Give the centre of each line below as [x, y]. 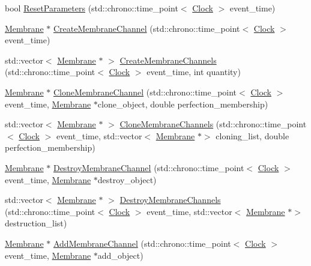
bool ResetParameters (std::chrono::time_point [92, 8]
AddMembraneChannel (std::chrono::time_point [142, 243]
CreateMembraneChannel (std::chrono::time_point [146, 28]
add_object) [120, 255]
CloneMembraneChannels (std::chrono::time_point [213, 124]
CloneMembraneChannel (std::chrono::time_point [145, 92]
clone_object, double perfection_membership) [183, 104]
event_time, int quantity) [194, 72]
